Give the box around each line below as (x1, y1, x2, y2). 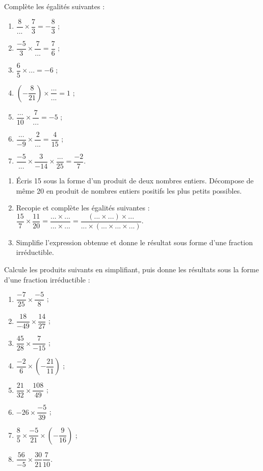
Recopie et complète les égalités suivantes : (16, 202, 150, 213)
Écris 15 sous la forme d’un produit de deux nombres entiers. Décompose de (16, 175, 254, 185)
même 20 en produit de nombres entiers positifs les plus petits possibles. (16, 185, 242, 196)
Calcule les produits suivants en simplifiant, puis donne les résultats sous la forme (4, 264, 259, 274)
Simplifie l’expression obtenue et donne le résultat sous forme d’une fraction (16, 237, 253, 247)
